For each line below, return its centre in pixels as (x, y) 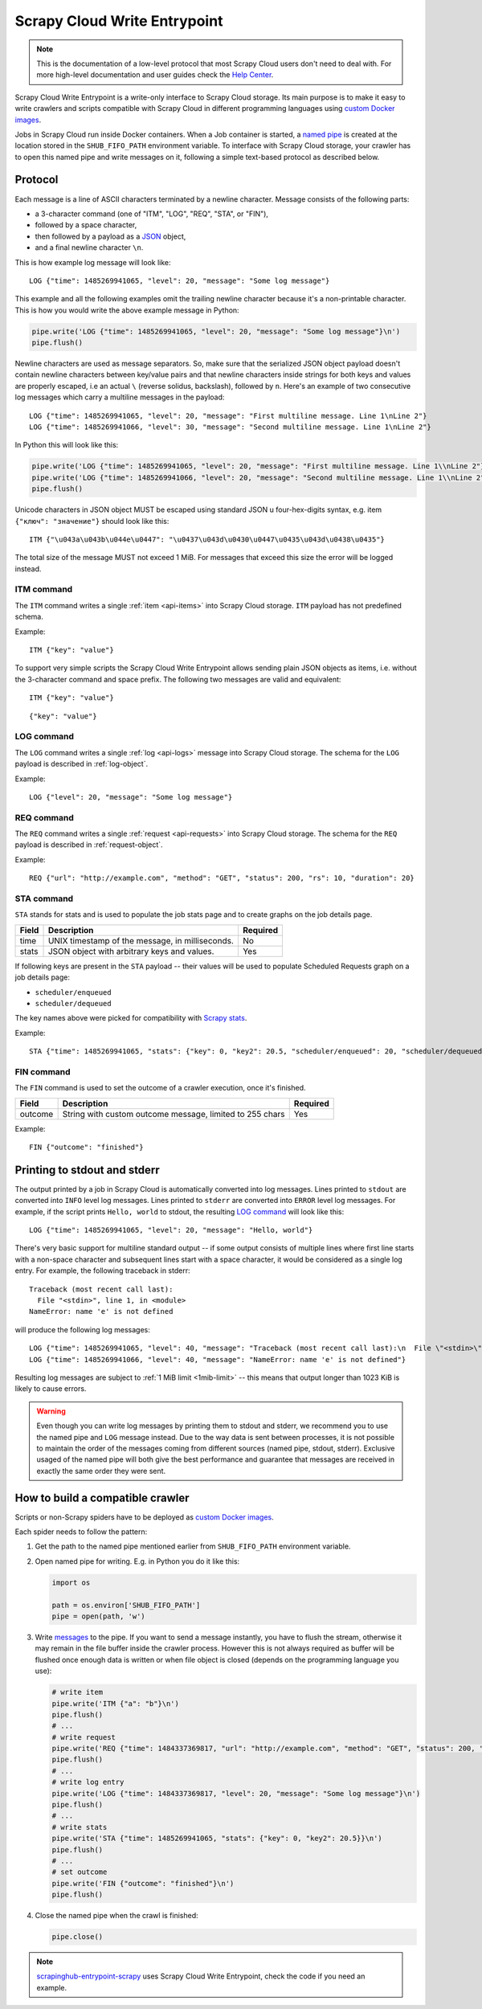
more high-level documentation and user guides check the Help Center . (155, 75)
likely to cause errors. (51, 1389)
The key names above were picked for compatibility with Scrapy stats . (131, 1018)
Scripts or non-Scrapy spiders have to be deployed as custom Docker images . (144, 1517)
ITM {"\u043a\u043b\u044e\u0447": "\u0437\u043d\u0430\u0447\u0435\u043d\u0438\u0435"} (207, 539)
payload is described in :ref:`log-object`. (82, 764)
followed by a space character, (86, 225)
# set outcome (80, 1872)
